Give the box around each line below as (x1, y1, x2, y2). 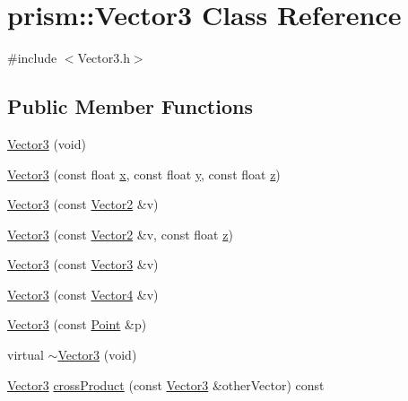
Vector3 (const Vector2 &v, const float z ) (7, 224, 233, 243)
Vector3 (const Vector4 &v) (7, 284, 159, 303)
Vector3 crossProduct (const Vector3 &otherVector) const (7, 375, 325, 394)
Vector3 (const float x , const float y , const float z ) (7, 164, 281, 183)
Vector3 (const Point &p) (7, 315, 147, 334)
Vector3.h (77, 48, 130, 67)
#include (7, 48, 57, 67)
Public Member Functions (7, 92, 253, 120)
